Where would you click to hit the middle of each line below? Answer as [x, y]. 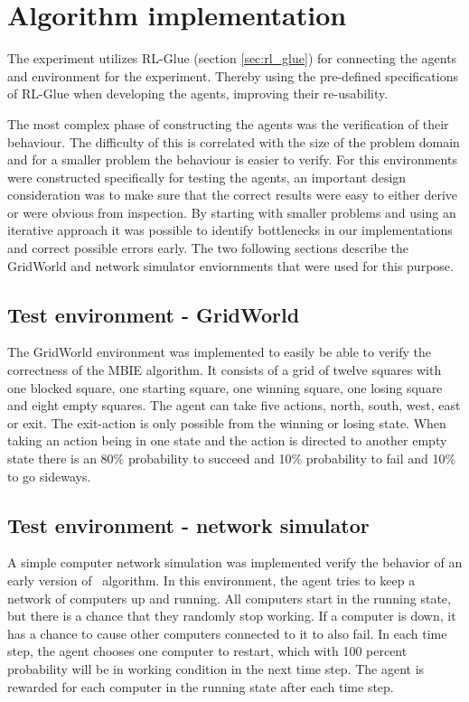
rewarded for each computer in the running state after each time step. [201, 686]
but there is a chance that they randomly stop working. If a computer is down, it [232, 616]
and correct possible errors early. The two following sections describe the [208, 248]
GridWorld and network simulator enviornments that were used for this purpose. [230, 265]
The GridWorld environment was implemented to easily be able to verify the [220, 352]
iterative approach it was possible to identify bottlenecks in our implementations [230, 230]
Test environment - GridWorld [154, 314]
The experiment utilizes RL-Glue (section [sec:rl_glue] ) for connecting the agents [232, 58]
